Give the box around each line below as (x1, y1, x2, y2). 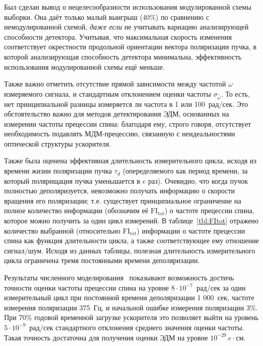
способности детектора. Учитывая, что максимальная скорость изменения (4, 31, 232, 42)
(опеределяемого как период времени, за (122, 165, 248, 176)
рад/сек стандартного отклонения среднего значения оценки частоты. (29, 322, 244, 332)
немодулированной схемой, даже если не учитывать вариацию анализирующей (4, 21, 249, 32)
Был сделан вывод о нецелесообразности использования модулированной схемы (4, 2, 251, 12)
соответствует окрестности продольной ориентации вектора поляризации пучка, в (4, 41, 257, 52)
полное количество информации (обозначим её (4, 205, 149, 216)
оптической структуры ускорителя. (4, 138, 111, 149)
